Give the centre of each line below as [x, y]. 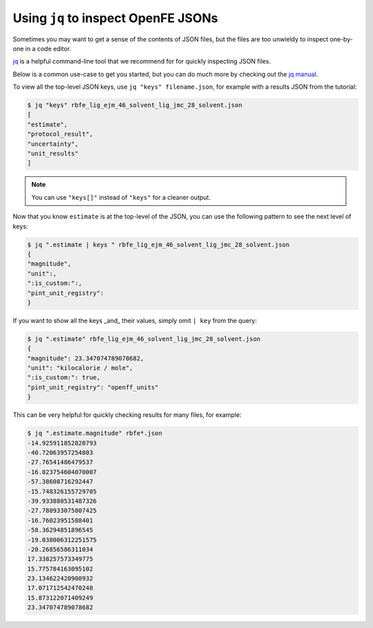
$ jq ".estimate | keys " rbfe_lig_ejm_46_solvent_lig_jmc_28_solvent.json [159, 244]
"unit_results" [53, 154]
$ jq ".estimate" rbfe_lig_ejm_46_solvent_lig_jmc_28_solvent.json [144, 339]
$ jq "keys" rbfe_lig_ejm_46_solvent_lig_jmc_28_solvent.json [135, 105]
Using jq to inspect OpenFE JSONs [115, 18]
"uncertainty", [53, 144]
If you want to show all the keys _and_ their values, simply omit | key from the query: [135, 320]
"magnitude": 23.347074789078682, [86, 358]
